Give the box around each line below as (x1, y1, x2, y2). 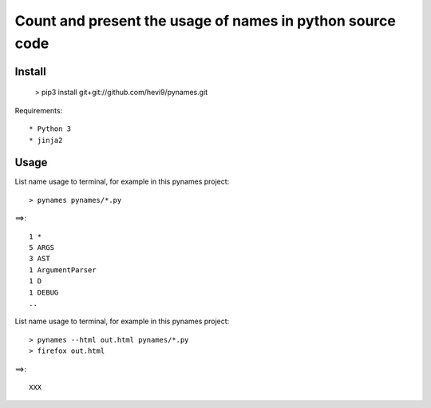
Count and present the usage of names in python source (14, 12, 397, 30)
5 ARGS (29, 244, 55, 252)
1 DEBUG (29, 287, 59, 297)
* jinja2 (29, 136, 63, 145)
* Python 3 (29, 125, 72, 133)
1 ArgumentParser (29, 265, 97, 275)
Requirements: (14, 105, 63, 115)
